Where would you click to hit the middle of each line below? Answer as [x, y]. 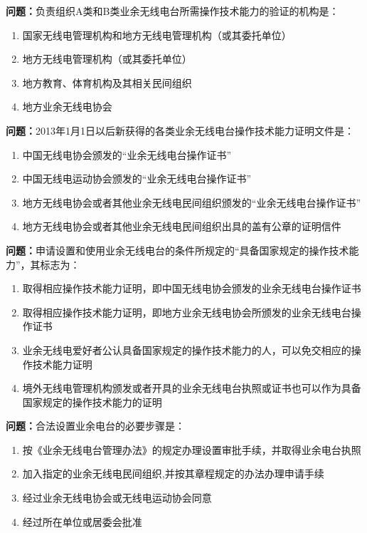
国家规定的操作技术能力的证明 [92, 402]
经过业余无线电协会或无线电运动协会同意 [117, 498]
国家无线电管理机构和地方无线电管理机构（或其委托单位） [157, 35]
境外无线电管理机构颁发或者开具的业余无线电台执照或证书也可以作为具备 [192, 388]
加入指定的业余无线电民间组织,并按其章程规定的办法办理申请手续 [173, 474]
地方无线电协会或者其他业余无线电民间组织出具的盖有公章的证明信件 [182, 226]
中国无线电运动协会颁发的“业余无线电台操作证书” [137, 178]
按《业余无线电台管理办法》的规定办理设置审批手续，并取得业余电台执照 [192, 449]
